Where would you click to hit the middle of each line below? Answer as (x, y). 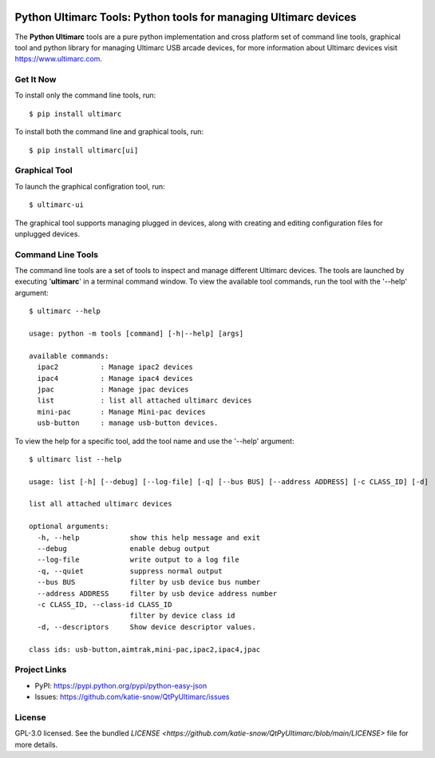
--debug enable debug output (124, 549)
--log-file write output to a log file (138, 560)
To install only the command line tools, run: (85, 95)
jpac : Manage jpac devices (113, 389)
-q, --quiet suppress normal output (130, 571)
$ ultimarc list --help (75, 459)
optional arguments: (69, 526)
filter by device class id (182, 616)
